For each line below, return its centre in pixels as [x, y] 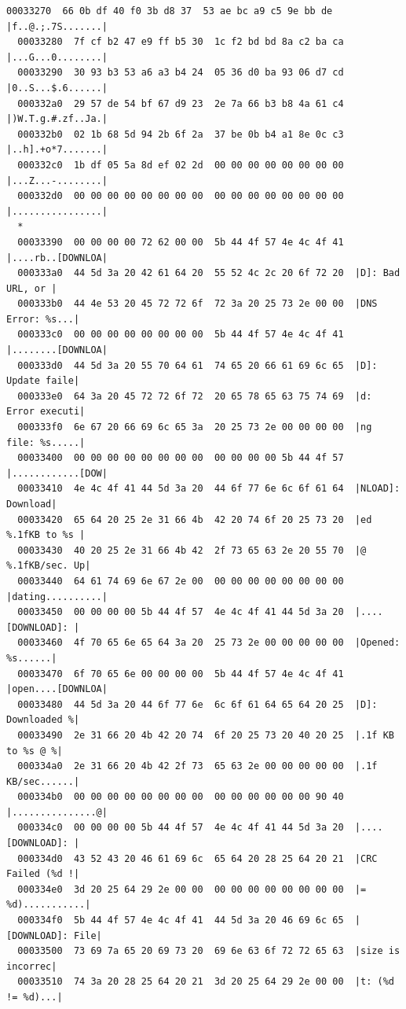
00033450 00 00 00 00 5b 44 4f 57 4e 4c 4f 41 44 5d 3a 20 [181, 612]
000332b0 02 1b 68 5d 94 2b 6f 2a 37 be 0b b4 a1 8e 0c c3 [181, 134]
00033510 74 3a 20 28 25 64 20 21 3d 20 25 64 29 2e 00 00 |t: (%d [206, 982]
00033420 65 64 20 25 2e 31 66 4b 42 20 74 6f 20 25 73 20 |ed [195, 519]
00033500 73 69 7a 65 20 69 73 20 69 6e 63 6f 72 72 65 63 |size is [209, 951]
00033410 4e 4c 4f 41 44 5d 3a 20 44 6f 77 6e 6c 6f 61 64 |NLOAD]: [209, 489]
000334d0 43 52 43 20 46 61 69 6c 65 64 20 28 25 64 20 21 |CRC [198, 858]
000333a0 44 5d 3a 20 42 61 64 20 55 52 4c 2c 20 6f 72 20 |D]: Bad [209, 273]
